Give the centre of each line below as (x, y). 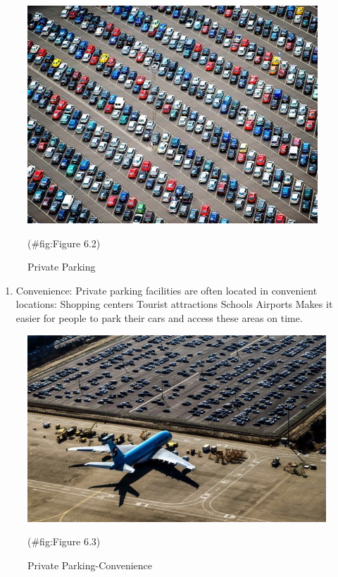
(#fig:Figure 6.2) (64, 243)
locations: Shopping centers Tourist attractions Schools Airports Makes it (174, 304)
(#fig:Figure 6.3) (64, 541)
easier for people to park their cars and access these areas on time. (159, 317)
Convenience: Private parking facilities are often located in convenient (167, 290)
